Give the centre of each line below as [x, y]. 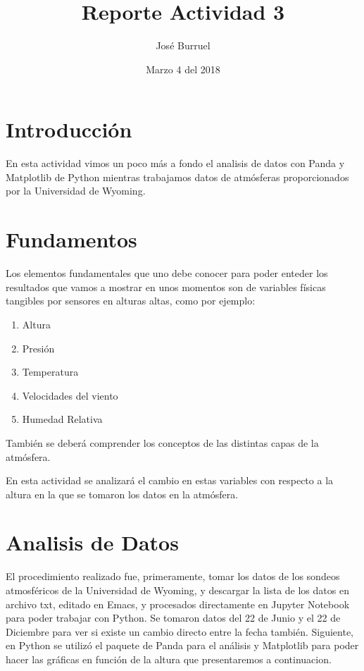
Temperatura [50, 372]
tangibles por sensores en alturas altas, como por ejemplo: [131, 301]
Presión [38, 348]
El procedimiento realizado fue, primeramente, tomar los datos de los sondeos [173, 576]
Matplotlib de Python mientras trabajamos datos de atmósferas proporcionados [177, 177]
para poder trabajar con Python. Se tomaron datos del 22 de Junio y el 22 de [173, 618]
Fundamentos [71, 239]
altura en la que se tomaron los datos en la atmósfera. [122, 494]
